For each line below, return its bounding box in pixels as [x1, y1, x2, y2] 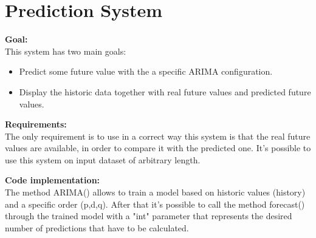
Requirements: [5, 118, 67, 131]
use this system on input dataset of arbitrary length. [5, 153, 201, 166]
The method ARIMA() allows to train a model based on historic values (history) [5, 186, 306, 199]
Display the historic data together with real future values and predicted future [19, 85, 311, 98]
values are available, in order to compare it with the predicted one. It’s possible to [5, 141, 311, 154]
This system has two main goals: [5, 44, 126, 57]
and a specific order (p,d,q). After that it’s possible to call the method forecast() [5, 197, 305, 210]
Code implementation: [5, 174, 100, 186]
